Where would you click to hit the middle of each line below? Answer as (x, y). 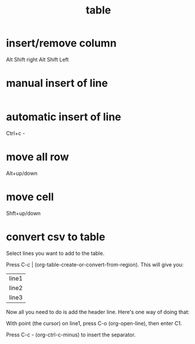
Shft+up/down (23, 213)
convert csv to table (56, 237)
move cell (30, 197)
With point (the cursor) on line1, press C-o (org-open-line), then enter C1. (94, 323)
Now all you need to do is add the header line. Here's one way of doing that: (98, 312)
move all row (37, 157)
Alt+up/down (22, 173)
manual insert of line (57, 83)
